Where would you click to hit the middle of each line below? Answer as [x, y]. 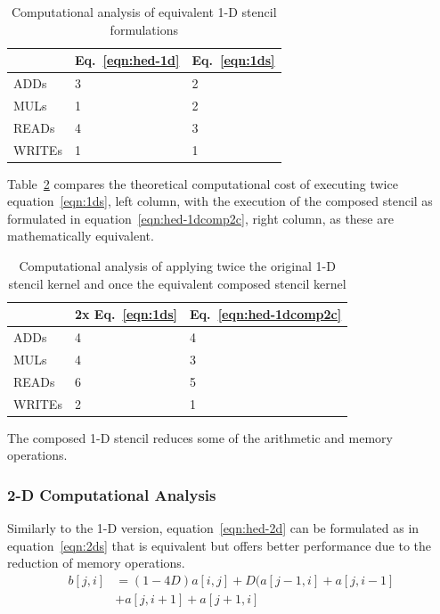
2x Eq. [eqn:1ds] [126, 314]
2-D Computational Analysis [112, 494]
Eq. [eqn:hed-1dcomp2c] [266, 314]
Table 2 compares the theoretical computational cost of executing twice [203, 183]
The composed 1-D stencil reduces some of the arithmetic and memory [200, 437]
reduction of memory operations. [96, 563]
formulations [144, 29]
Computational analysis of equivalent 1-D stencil [144, 12]
